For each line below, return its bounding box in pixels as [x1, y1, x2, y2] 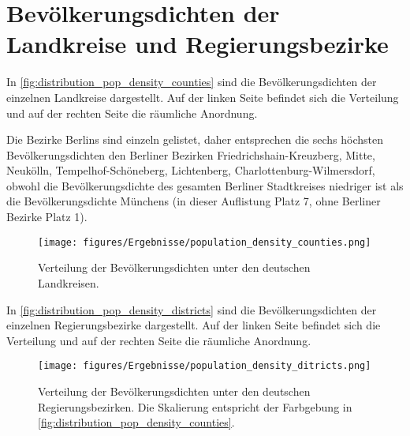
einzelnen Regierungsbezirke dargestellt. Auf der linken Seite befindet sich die [6, 317, 381, 333]
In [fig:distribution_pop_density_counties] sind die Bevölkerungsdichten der [6, 73, 377, 90]
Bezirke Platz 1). [6, 209, 88, 225]
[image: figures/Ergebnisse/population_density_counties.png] [38, 236, 371, 248]
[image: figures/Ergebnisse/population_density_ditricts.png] [38, 360, 371, 372]
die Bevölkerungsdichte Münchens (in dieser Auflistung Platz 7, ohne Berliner [6, 193, 381, 209]
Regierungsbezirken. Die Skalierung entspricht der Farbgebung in [38, 398, 352, 415]
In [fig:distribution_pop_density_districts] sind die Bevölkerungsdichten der [6, 301, 377, 318]
